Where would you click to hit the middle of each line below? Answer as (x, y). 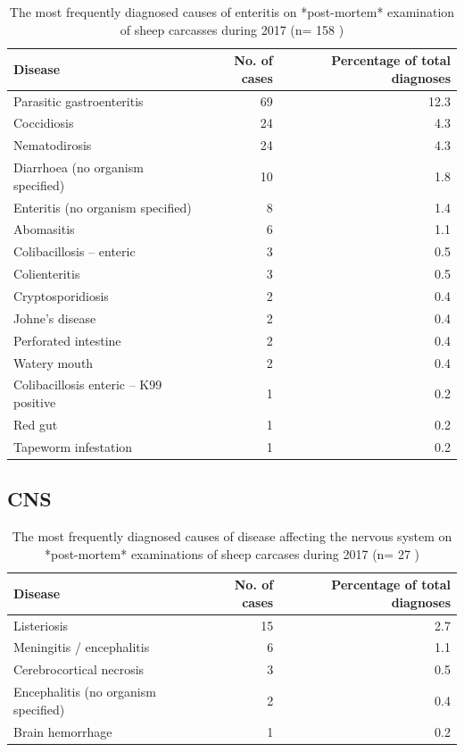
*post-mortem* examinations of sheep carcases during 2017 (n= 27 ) (232, 553)
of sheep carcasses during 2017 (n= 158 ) (232, 29)
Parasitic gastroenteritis (79, 100)
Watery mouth (54, 362)
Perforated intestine (67, 340)
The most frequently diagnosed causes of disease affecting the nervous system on (232, 535)
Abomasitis (44, 229)
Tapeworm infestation (73, 446)
